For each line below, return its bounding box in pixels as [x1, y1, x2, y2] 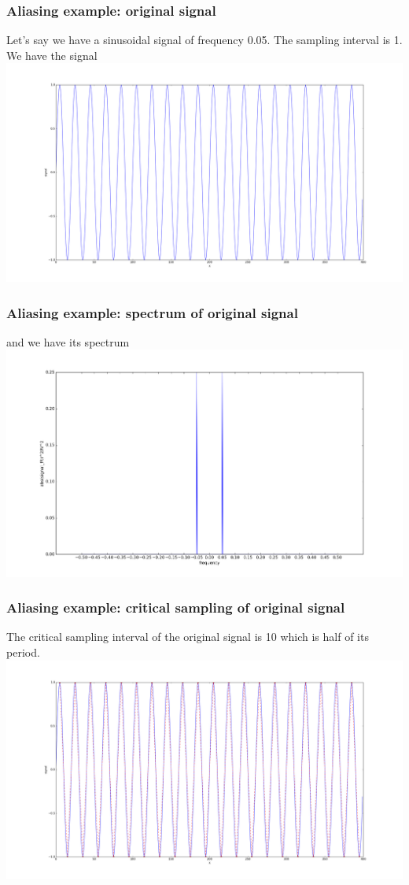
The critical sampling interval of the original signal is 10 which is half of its [6, 628, 369, 645]
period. [6, 644, 40, 661]
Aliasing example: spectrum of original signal [6, 302, 298, 322]
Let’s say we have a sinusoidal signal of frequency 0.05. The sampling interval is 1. [6, 31, 403, 48]
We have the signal [6, 46, 98, 63]
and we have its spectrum [6, 333, 130, 350]
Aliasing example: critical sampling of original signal [6, 598, 345, 617]
